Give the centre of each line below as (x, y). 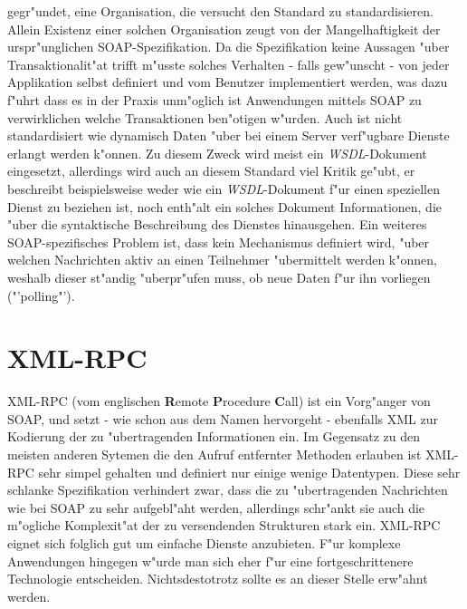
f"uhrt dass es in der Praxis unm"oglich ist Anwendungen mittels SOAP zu (214, 99)
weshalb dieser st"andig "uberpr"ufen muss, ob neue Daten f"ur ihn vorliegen (219, 277)
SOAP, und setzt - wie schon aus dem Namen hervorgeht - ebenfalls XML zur (223, 418)
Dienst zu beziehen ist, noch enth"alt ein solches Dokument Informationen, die (225, 206)
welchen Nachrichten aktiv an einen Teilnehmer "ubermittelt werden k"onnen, (222, 260)
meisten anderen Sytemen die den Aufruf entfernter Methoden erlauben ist (214, 454)
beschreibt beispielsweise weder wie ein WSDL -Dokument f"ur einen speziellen (224, 188)
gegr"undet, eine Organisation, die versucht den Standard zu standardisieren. (220, 11)
